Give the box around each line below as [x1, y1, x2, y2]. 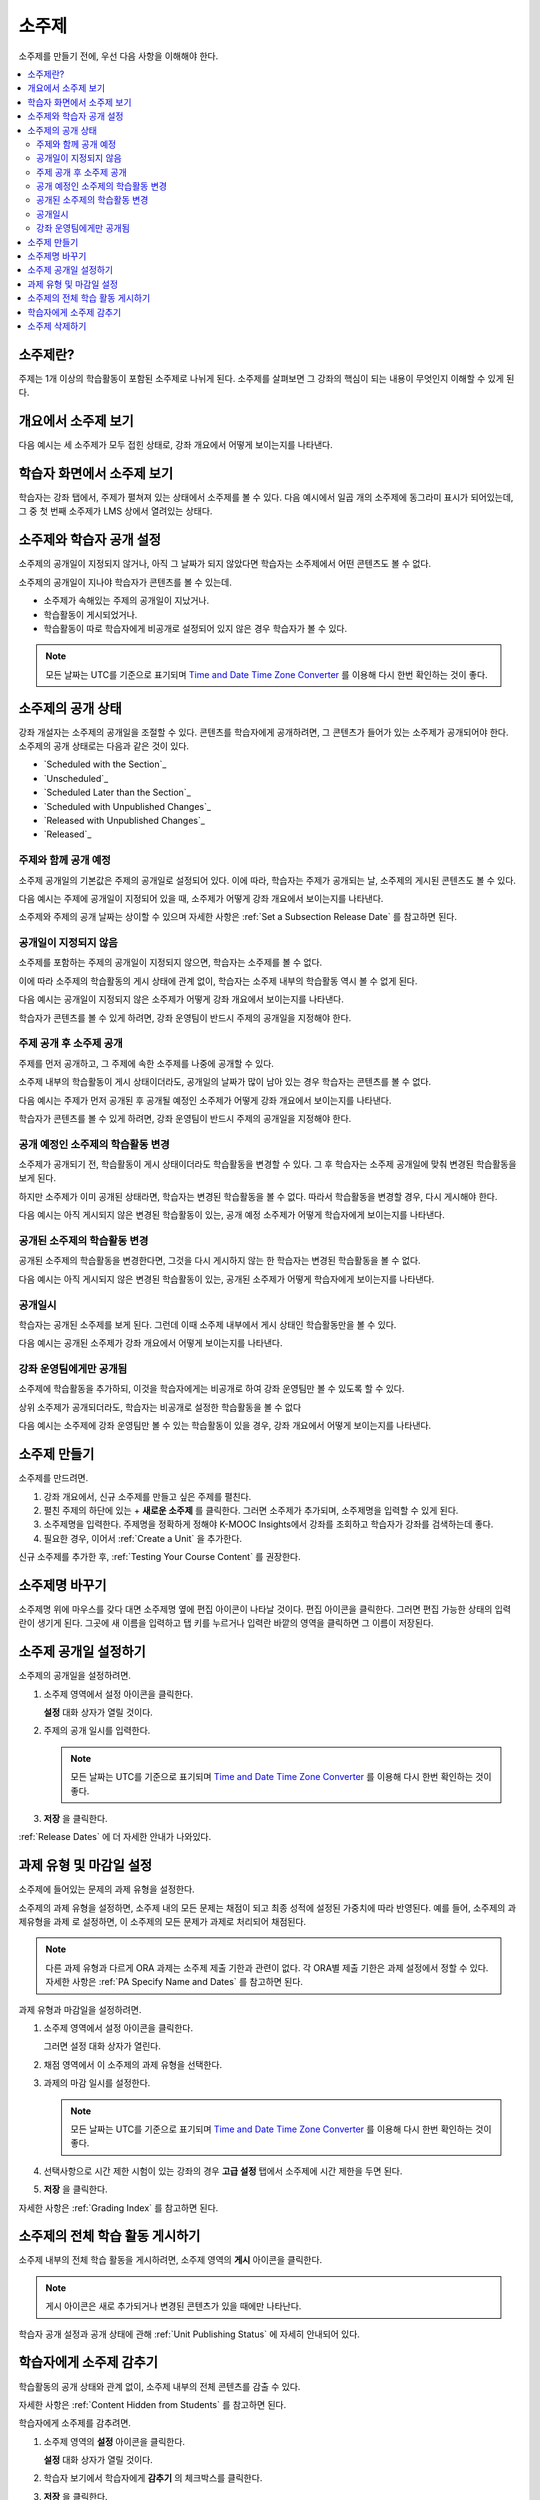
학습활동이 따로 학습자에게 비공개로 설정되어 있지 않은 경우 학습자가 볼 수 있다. [43, 622, 348, 634]
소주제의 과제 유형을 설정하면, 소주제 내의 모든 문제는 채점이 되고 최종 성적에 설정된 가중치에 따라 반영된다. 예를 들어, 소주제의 [18, 1901, 506, 1914]
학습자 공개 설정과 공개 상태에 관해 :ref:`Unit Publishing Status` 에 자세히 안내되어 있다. [18, 2328, 360, 2340]
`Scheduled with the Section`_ [43, 758, 167, 770]
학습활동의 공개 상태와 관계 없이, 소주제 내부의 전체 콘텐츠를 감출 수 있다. [18, 2380, 301, 2392]
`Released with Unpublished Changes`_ [43, 814, 205, 826]
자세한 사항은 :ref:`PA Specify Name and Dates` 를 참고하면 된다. [45, 1976, 304, 1988]
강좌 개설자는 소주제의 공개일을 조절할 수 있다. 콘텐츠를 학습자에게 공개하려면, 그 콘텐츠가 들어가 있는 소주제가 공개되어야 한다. [18, 726, 509, 738]
